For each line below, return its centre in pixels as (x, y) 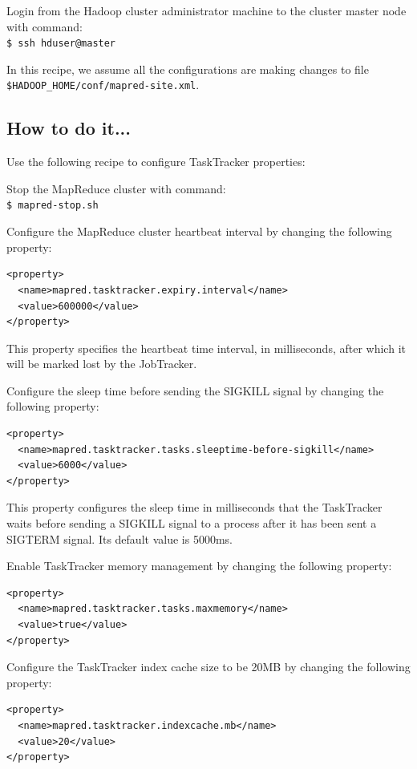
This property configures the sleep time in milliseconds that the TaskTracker (194, 507)
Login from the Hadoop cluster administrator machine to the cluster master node (206, 10)
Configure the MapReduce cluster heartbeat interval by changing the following (199, 231)
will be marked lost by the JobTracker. (102, 364)
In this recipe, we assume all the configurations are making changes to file (188, 69)
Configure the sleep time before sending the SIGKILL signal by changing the (195, 390)
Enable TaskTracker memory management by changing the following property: (199, 566)
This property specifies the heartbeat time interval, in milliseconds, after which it (206, 348)
